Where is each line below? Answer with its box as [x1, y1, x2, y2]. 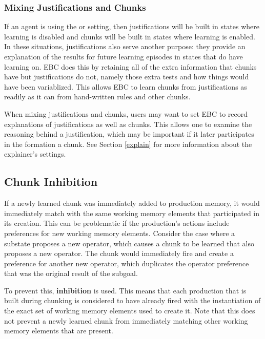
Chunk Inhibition [4, 174, 98, 189]
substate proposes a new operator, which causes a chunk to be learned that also [4, 238, 254, 248]
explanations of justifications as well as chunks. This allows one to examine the [4, 118, 252, 129]
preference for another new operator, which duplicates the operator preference [4, 258, 249, 268]
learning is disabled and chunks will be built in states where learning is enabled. [4, 31, 255, 41]
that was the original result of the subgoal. [4, 268, 138, 279]
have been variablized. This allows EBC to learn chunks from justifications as [4, 81, 247, 92]
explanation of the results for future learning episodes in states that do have [4, 51, 243, 61]
